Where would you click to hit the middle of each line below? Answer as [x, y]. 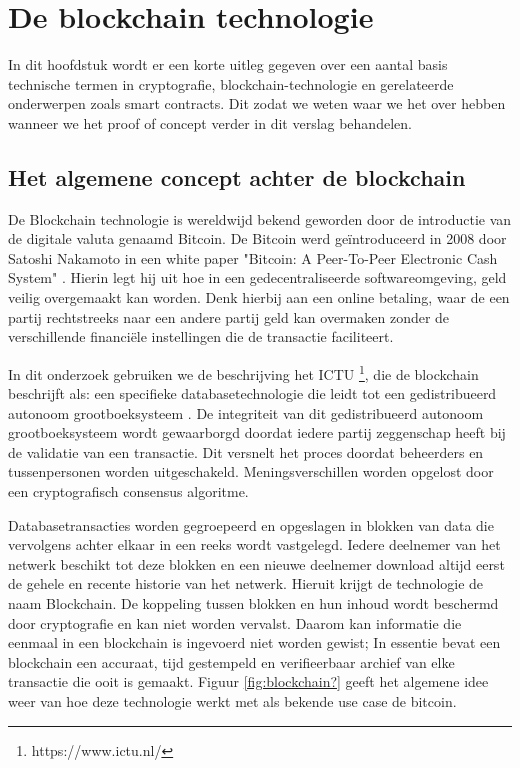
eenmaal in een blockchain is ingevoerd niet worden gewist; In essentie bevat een [254, 642]
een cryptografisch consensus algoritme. [128, 491]
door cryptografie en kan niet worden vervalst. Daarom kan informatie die [235, 622]
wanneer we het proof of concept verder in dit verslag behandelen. [210, 122]
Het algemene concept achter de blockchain [237, 176]
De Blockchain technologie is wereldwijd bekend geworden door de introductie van [260, 218]
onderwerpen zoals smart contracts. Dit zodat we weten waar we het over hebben [257, 103]
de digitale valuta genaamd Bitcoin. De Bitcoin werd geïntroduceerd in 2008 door [257, 238]
